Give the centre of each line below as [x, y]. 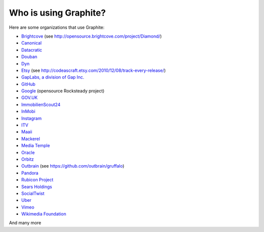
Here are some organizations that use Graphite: [57, 27]
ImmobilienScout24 [41, 105]
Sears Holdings [37, 187]
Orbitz [28, 159]
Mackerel [31, 139]
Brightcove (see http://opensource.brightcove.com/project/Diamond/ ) [92, 36]
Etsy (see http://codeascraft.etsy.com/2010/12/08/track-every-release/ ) [94, 70]
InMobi [28, 111]
